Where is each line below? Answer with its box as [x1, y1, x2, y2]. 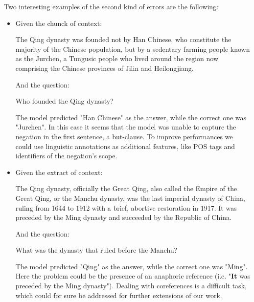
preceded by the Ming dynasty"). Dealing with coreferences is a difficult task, [15, 280, 247, 291]
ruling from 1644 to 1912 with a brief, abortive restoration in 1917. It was [15, 202, 237, 213]
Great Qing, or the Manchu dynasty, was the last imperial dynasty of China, [15, 193, 245, 203]
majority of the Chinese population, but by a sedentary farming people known [15, 43, 250, 54]
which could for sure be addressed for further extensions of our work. [15, 290, 222, 300]
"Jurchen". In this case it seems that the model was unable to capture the [15, 122, 236, 132]
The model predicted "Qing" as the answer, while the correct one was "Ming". [15, 261, 248, 271]
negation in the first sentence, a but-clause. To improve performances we [15, 131, 233, 141]
